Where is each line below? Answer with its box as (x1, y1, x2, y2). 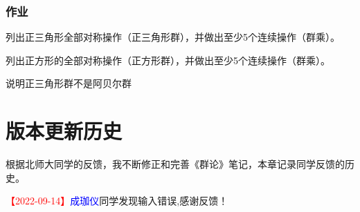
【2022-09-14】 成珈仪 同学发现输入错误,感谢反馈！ (6, 193, 228, 208)
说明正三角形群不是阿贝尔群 (6, 76, 132, 90)
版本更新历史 (6, 117, 123, 145)
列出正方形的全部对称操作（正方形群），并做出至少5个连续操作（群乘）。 (6, 52, 330, 67)
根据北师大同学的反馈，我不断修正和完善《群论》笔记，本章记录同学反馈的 (6, 157, 345, 171)
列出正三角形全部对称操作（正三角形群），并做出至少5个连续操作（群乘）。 (6, 30, 340, 44)
